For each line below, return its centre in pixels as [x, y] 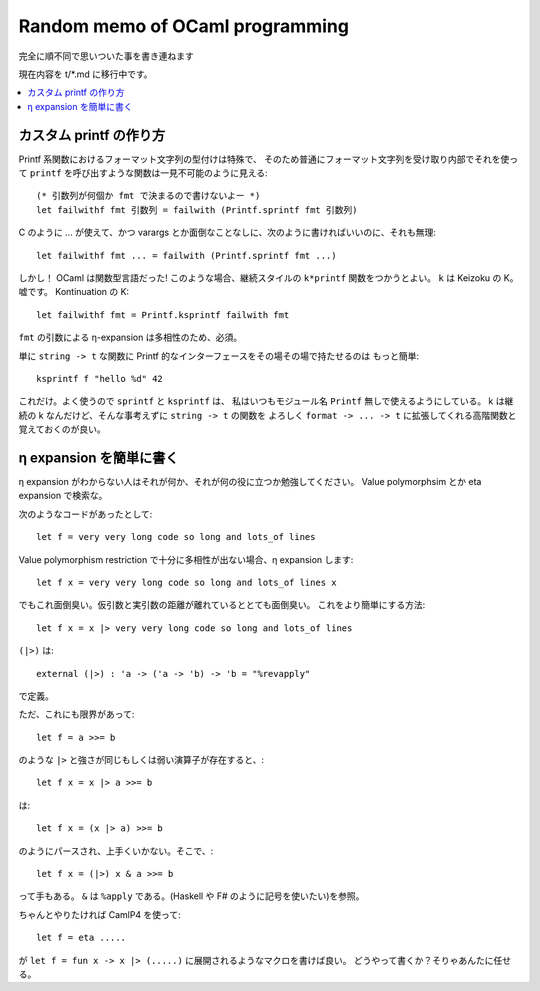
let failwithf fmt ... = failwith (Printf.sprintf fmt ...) [186, 255]
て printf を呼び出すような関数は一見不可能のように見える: [143, 173]
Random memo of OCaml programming [184, 26]
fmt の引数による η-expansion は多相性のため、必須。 [130, 337]
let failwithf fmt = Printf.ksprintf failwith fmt [163, 314]
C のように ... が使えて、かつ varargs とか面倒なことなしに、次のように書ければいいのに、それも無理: [227, 232]
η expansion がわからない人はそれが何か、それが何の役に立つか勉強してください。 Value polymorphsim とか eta [250, 481]
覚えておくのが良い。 [62, 429]
